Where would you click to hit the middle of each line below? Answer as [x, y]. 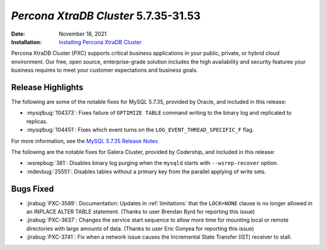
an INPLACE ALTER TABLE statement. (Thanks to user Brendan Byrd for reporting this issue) [141, 212]
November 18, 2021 [83, 34]
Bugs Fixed [33, 189]
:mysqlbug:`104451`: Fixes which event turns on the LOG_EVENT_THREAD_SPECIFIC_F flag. [140, 130]
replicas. [37, 121]
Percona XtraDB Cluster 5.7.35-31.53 [106, 16]
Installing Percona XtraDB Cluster [100, 42]
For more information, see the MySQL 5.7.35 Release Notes [85, 141]
